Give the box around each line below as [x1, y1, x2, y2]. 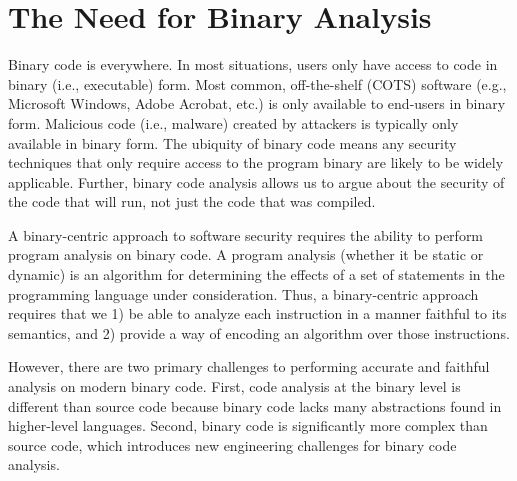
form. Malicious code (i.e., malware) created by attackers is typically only [8, 112, 459, 133]
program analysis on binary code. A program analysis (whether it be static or [8, 244, 484, 265]
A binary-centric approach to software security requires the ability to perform [8, 224, 484, 245]
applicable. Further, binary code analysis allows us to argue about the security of [8, 171, 505, 192]
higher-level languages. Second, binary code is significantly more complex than [8, 415, 488, 436]
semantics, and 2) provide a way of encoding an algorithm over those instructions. [8, 322, 510, 343]
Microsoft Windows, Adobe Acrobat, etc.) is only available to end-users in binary [8, 93, 506, 114]
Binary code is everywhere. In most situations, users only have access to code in [8, 54, 498, 75]
